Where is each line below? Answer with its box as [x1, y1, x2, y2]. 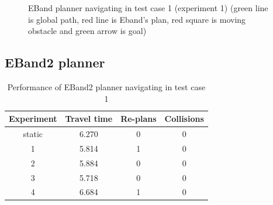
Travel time [65, 112, 113, 125]
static [23, 128, 43, 140]
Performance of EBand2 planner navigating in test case [7, 80, 206, 93]
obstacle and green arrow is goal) [28, 25, 147, 37]
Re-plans [120, 112, 157, 125]
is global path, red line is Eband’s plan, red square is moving [28, 13, 246, 25]
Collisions [164, 112, 204, 125]
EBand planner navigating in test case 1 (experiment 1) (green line [28, 2, 268, 13]
